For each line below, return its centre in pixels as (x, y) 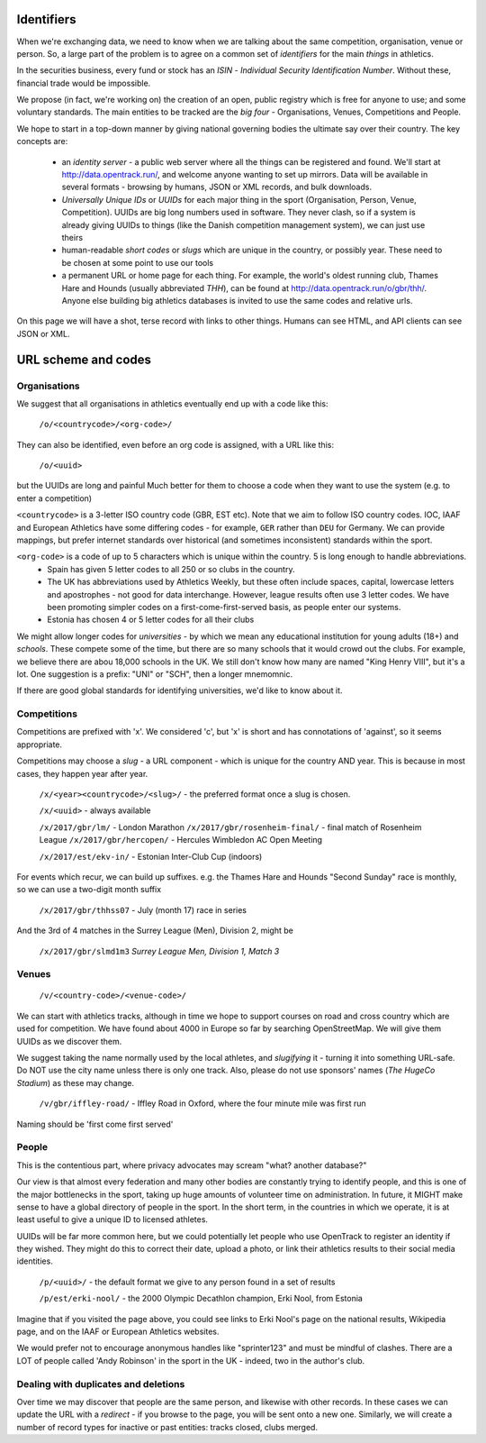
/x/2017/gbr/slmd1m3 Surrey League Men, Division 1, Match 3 (159, 951)
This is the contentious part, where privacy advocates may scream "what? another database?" (192, 1165)
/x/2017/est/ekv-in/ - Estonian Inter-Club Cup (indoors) (151, 856)
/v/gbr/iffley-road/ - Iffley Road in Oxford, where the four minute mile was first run (202, 1103)
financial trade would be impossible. (84, 83)
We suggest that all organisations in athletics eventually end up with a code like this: (172, 403)
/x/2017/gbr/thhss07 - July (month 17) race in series (143, 909)
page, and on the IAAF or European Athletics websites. (118, 1332)
